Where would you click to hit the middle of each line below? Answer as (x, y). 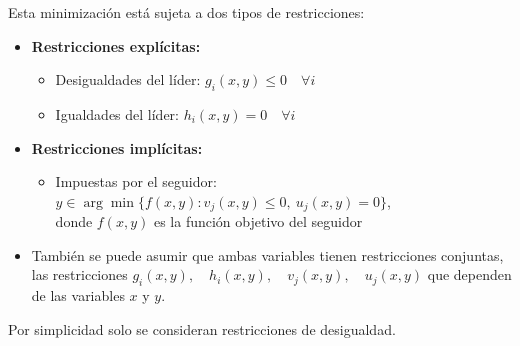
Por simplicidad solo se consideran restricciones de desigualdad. (202, 328)
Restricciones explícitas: (116, 45)
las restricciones (79, 274)
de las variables (78, 295)
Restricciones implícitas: (117, 147)
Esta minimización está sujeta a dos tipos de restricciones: (186, 12)
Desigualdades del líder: (128, 79)
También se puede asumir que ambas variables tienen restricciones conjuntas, (267, 254)
